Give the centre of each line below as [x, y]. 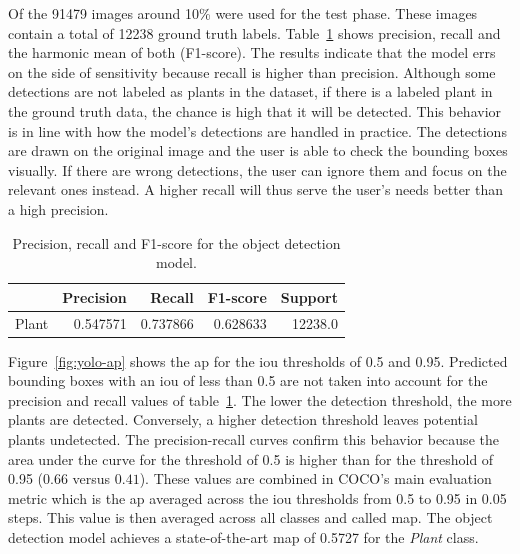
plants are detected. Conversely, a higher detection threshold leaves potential [243, 419]
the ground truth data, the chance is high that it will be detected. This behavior [255, 110]
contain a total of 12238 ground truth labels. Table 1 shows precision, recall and [254, 32]
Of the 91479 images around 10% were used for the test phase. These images [243, 13]
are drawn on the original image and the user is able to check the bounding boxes [258, 150]
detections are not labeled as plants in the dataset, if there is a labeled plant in [250, 91]
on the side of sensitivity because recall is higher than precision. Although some [252, 71]
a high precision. [58, 208]
